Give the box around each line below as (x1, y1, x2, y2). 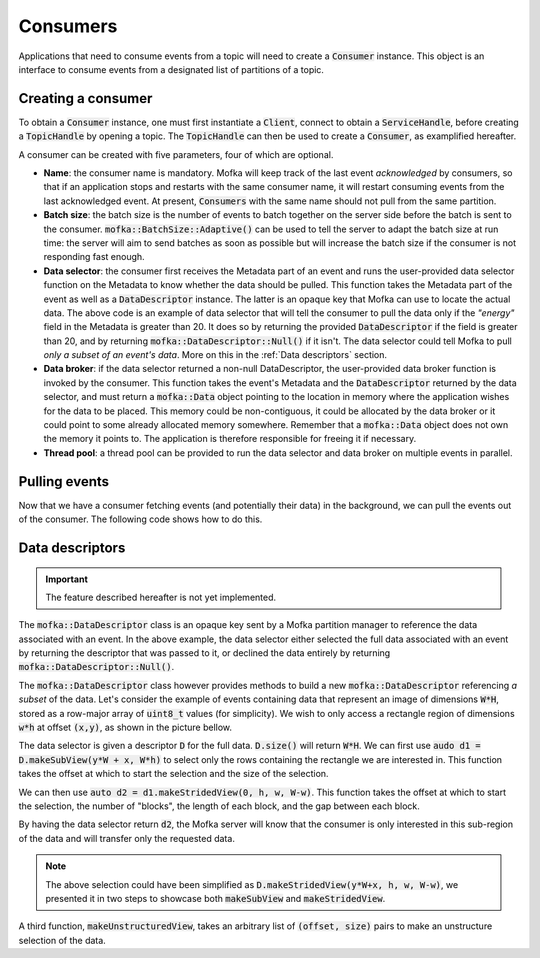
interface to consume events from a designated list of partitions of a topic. (18, 63, 325, 75)
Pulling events (18, 473, 110, 490)
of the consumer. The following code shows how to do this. (18, 513, 263, 525)
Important (45, 573, 89, 585)
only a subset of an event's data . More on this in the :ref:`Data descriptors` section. (43, 349, 388, 361)
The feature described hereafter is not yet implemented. (45, 591, 277, 603)
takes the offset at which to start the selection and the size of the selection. (18, 768, 329, 780)
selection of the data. (18, 934, 107, 946)
